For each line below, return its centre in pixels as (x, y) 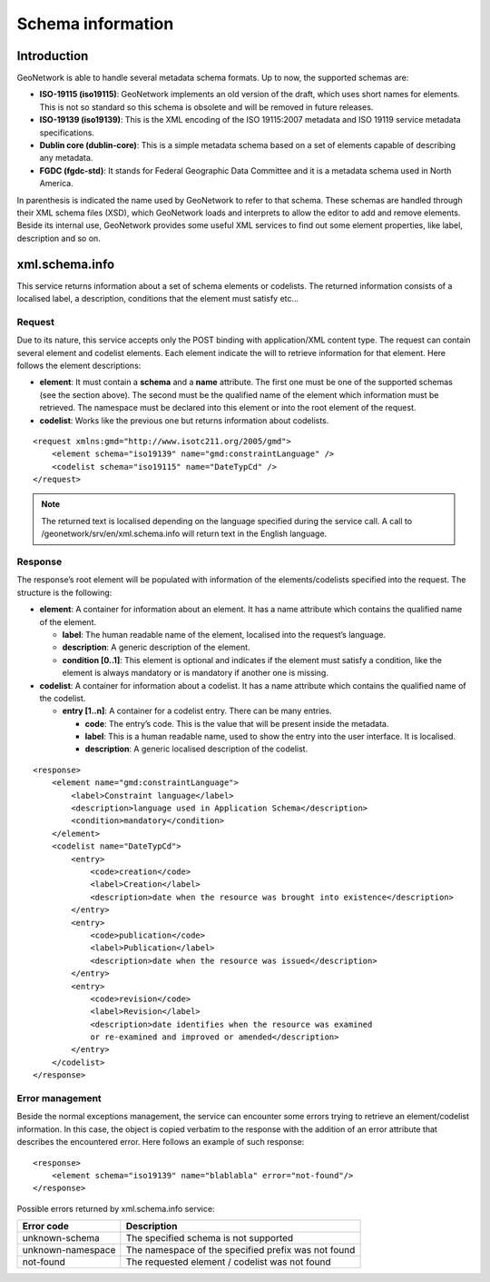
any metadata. (66, 158)
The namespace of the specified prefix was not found (240, 1250)
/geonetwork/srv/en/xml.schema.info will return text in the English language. (184, 534)
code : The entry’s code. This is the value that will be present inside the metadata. (237, 723)
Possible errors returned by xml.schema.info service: (116, 1208)
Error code (46, 1227)
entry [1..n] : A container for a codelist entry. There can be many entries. (197, 711)
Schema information (95, 24)
